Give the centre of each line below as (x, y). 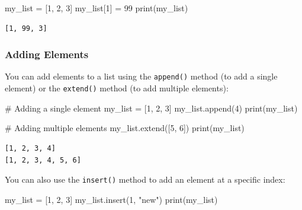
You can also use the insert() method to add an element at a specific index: (145, 179)
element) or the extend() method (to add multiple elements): (117, 88)
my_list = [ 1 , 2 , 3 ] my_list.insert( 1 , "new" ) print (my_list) (111, 199)
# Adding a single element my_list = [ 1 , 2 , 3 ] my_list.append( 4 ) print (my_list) (151, 108)
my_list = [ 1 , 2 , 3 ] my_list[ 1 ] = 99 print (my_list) (97, 8)
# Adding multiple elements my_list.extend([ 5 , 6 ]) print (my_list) (125, 128)
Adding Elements (47, 54)
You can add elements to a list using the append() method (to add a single (141, 76)
